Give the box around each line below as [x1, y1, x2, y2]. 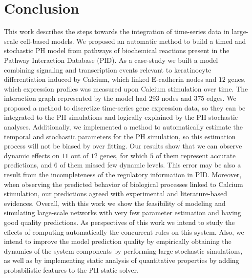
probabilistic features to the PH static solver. [4, 264, 139, 275]
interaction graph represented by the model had [4, 93, 147, 103]
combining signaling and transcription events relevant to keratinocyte [4, 64, 211, 74]
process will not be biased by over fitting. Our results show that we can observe [4, 141, 242, 151]
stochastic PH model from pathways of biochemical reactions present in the [4, 45, 230, 56]
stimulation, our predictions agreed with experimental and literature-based [4, 188, 228, 199]
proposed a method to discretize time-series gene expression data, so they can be [4, 102, 246, 112]
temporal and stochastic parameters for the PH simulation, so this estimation [4, 131, 236, 141]
